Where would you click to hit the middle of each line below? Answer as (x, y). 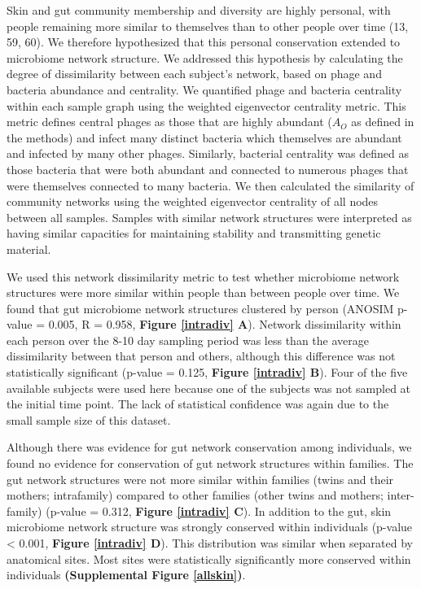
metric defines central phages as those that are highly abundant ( (169, 122)
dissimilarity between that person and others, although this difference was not (201, 356)
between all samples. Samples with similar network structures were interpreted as (209, 217)
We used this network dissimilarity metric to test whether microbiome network (203, 276)
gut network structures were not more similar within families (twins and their (200, 479)
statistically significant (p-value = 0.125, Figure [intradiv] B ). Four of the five (207, 372)
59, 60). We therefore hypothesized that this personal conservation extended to (204, 42)
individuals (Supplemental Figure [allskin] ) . (126, 575)
